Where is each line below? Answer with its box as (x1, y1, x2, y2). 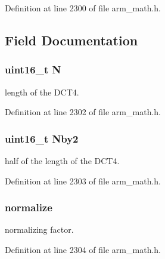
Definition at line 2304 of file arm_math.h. (5, 243, 161, 255)
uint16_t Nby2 (5, 131, 79, 146)
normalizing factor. (5, 223, 74, 236)
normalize (5, 200, 52, 215)
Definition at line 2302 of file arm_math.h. (5, 106, 161, 118)
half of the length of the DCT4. (5, 155, 120, 166)
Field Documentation (5, 30, 138, 49)
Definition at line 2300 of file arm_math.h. (5, 2, 161, 14)
